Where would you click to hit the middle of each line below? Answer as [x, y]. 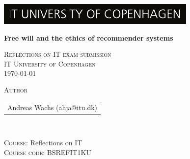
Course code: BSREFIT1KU [48, 152]
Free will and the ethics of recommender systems [89, 37]
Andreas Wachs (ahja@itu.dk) [53, 107]
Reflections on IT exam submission [58, 54]
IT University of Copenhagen [50, 63]
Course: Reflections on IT [43, 142]
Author [16, 89]
